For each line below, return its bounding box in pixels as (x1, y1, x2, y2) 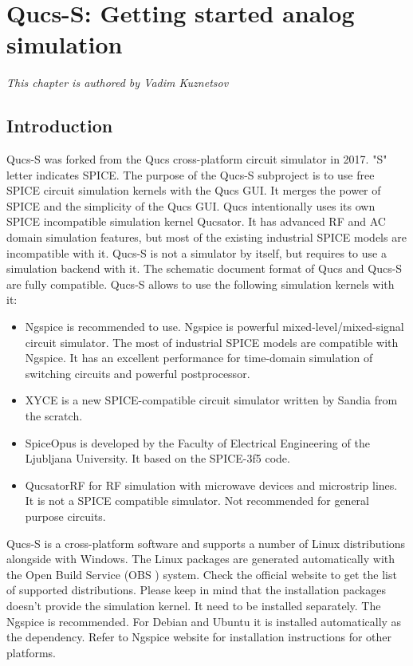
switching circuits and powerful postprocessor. (25, 365, 250, 381)
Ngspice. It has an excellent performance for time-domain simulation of (25, 349, 373, 366)
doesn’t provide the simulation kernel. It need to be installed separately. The (6, 597, 381, 613)
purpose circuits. (25, 507, 106, 524)
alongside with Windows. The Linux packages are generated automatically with (6, 550, 395, 567)
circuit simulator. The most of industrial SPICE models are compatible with (25, 333, 399, 350)
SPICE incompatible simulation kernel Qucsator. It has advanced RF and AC (6, 213, 386, 230)
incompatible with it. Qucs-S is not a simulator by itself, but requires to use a (6, 244, 387, 261)
